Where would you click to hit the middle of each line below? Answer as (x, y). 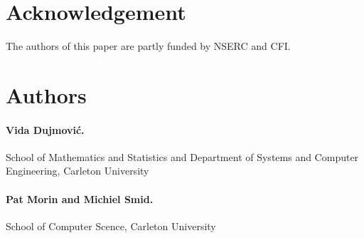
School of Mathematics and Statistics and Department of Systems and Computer (182, 156)
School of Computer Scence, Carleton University (111, 226)
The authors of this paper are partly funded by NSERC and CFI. (148, 46)
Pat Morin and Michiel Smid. (80, 198)
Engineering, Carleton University (77, 171)
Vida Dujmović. (45, 129)
